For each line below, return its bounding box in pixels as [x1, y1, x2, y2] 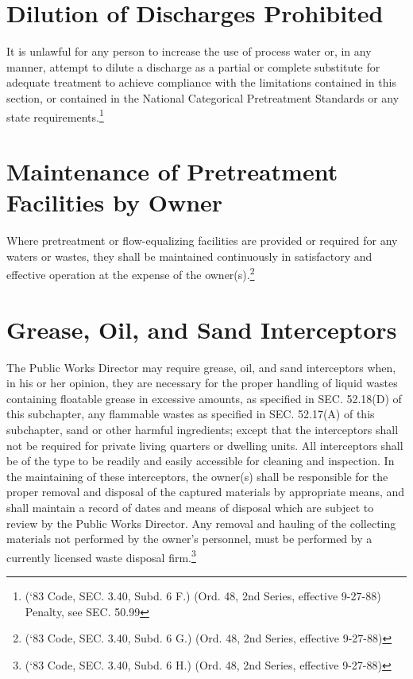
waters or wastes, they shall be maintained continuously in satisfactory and [6, 247, 372, 264]
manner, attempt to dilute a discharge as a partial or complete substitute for [6, 58, 380, 75]
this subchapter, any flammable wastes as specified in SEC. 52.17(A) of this [6, 405, 375, 422]
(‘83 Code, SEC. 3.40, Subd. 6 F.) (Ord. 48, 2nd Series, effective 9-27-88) [25, 588, 381, 603]
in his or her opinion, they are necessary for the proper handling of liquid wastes [6, 374, 398, 391]
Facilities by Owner [6, 186, 223, 219]
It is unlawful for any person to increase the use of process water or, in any [6, 43, 372, 60]
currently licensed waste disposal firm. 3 [6, 546, 196, 565]
